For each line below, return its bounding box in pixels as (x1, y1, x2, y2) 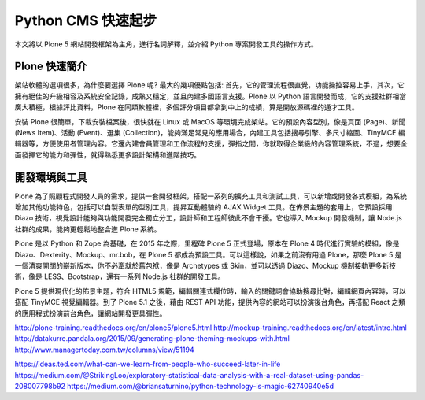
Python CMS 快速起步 (14, 12, 157, 29)
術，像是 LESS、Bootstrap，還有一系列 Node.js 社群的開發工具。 (14, 272, 225, 281)
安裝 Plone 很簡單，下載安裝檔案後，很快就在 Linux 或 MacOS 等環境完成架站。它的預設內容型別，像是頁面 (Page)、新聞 (14, 117, 406, 126)
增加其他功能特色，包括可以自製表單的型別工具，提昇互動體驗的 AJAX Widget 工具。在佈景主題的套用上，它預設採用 (14, 202, 393, 212)
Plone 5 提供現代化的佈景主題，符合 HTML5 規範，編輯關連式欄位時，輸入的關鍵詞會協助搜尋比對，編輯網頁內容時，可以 (14, 286, 407, 295)
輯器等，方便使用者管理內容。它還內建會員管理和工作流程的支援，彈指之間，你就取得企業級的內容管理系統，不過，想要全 (14, 139, 408, 149)
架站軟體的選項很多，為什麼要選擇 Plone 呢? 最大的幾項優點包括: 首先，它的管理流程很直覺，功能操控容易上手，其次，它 (14, 80, 405, 90)
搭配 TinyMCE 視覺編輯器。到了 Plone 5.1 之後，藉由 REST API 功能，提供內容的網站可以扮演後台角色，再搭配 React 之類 (14, 298, 405, 307)
